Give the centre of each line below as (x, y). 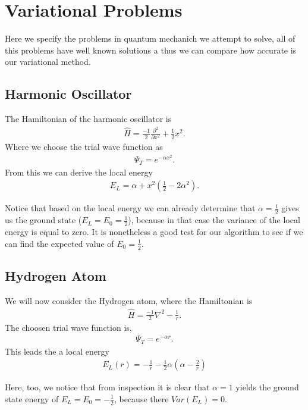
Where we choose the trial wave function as (84, 147)
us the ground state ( (43, 220)
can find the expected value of (59, 243)
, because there (141, 398)
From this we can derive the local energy (79, 172)
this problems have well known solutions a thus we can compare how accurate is (151, 50)
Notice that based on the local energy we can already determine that (130, 208)
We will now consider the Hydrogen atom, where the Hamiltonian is (129, 300)
